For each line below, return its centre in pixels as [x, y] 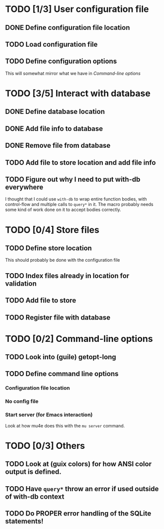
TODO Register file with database [58, 317]
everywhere [24, 187]
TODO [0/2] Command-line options [79, 339]
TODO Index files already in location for [67, 275]
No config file [22, 402]
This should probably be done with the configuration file [63, 260]
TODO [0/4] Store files [52, 230]
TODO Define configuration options [61, 61]
